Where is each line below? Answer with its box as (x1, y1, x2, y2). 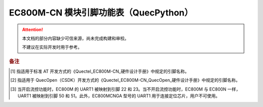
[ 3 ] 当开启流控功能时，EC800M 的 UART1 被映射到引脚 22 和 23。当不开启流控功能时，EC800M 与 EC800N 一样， (10, 86, 241, 92)
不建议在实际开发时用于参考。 (22, 44, 82, 50)
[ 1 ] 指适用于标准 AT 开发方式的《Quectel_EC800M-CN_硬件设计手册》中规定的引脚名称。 (10, 68, 189, 74)
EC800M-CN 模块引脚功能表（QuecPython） (9, 7, 193, 18)
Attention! (22, 27, 43, 32)
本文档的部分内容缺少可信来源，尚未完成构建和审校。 (22, 35, 129, 41)
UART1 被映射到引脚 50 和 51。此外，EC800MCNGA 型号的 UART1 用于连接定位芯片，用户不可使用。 (18, 93, 220, 99)
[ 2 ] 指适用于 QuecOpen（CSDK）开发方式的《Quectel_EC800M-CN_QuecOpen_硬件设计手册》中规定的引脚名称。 (10, 77, 241, 83)
